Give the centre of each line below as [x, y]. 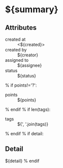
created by [16, 50]
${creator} [28, 55]
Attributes [21, 28]
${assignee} [30, 65]
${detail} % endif [22, 161]
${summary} [32, 10]
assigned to [17, 60]
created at [15, 39]
